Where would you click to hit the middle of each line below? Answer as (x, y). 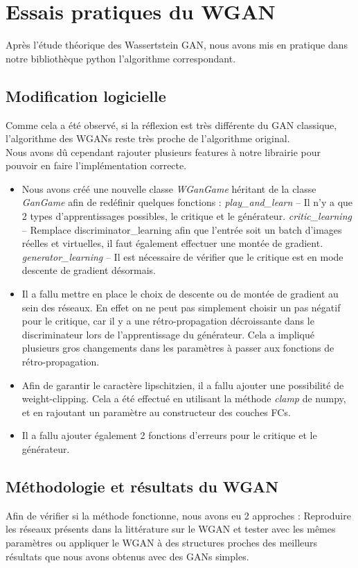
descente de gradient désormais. (89, 270)
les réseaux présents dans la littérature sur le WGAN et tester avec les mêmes (171, 529)
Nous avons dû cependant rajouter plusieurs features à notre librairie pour (163, 152)
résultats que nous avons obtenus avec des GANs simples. (127, 556)
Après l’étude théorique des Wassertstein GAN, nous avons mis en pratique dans (177, 45)
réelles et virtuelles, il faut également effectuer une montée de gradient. (172, 243)
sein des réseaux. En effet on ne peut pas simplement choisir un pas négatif (181, 307)
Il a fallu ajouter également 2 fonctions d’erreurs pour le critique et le (169, 435)
